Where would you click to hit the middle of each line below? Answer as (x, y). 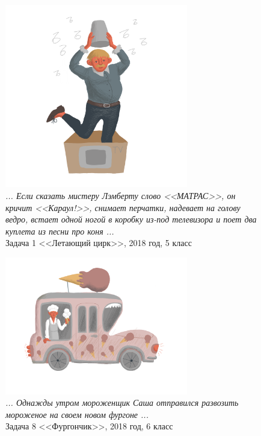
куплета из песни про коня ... (60, 231)
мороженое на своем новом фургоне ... (77, 414)
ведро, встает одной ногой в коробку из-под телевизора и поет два (131, 219)
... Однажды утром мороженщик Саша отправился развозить (122, 403)
